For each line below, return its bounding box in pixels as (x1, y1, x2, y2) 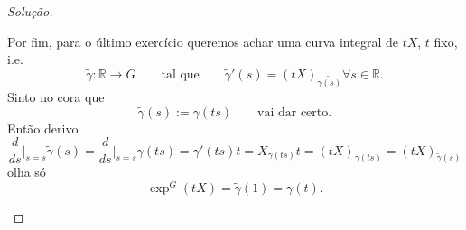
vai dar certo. (257, 106, 332, 119)
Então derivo (7, 118, 79, 137)
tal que (161, 69, 200, 81)
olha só (7, 162, 46, 181)
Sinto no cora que (7, 87, 105, 106)
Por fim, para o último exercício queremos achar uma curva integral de (7, 32, 398, 51)
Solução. (7, 2, 53, 20)
